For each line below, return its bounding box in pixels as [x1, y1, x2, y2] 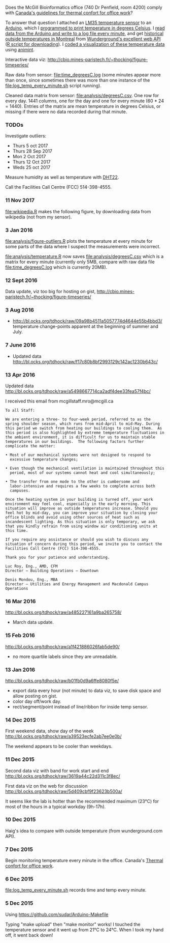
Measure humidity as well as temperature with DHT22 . [5, 174, 119, 180]
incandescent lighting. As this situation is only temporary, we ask [5, 519, 156, 525]
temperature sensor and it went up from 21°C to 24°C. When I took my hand [5, 926, 164, 933]
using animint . [5, 47, 35, 52]
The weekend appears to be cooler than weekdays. [5, 743, 113, 750]
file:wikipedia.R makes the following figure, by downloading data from [5, 208, 151, 214]
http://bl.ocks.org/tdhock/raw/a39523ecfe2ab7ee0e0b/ [5, 733, 122, 739]
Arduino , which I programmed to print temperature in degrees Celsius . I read [5, 25, 165, 31]
